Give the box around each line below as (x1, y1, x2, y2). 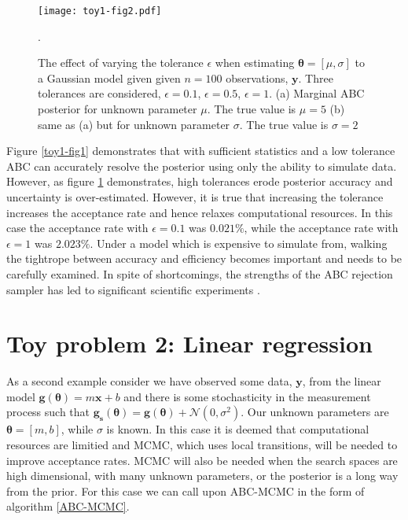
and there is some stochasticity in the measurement (123, 388, 371, 404)
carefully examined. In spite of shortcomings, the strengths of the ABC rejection (6, 265, 393, 282)
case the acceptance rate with (6, 219, 149, 236)
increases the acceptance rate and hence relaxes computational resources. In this (6, 204, 393, 220)
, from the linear (302, 373, 381, 389)
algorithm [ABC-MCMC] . (6, 498, 130, 514)
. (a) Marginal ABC (269, 85, 365, 101)
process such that (6, 404, 90, 420)
